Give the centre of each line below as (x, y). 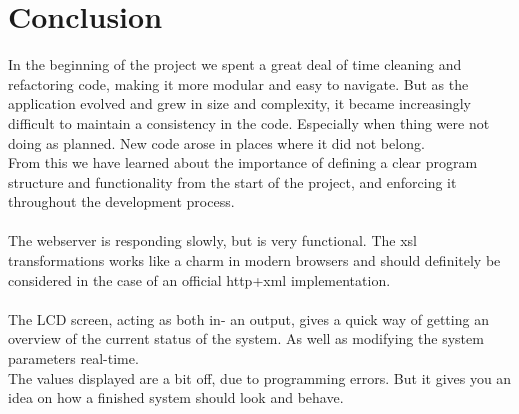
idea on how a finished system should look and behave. (176, 397)
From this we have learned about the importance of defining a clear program (243, 162)
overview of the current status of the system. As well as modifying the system (246, 338)
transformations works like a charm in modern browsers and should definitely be (254, 260)
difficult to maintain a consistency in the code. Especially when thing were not (249, 122)
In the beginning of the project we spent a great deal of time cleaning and (235, 64)
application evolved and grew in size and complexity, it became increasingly (240, 103)
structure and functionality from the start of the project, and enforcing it (232, 181)
